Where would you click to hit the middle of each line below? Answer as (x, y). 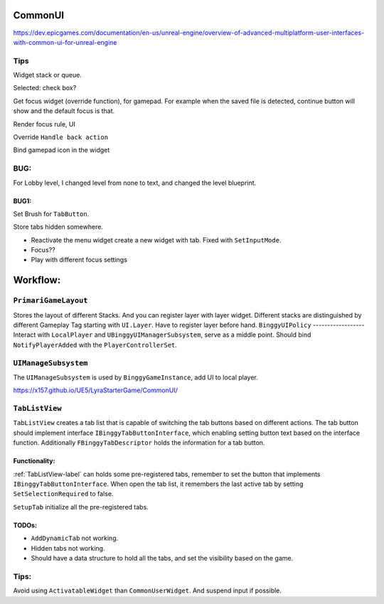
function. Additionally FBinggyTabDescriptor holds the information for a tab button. (139, 443)
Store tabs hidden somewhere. (58, 227)
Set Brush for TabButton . (51, 214)
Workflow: (37, 280)
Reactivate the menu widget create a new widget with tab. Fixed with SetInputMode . (156, 240)
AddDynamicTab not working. (75, 538)
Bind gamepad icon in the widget (62, 150)
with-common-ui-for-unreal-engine (65, 42)
